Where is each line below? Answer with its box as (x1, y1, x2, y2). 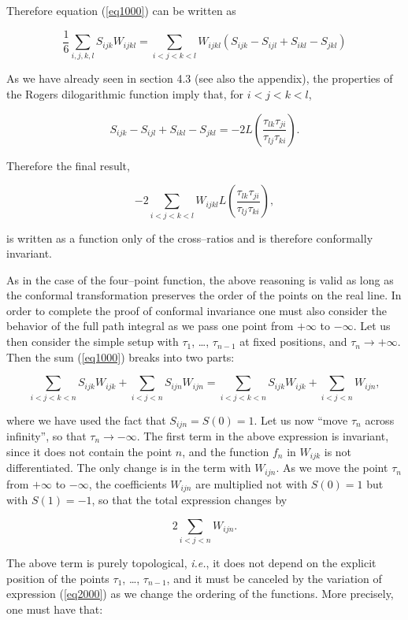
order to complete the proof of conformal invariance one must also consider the (6, 302, 388, 318)
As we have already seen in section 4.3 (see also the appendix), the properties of (6, 70, 393, 87)
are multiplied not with (195, 475, 308, 492)
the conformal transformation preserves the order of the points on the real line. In (6, 287, 402, 303)
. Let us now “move (254, 411, 348, 428)
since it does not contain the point (6, 443, 172, 459)
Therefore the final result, (6, 157, 130, 173)
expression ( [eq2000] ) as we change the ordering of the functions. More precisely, (6, 585, 394, 602)
